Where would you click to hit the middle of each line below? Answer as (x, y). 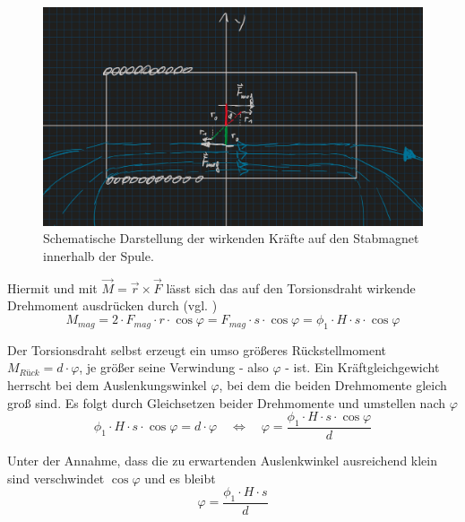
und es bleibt (180, 478)
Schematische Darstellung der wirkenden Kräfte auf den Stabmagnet (231, 238)
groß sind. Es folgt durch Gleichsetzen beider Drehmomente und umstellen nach (227, 402)
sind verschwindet (56, 478)
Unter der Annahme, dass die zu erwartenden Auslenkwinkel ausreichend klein (223, 461)
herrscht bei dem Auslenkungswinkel (107, 385)
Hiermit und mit (52, 287)
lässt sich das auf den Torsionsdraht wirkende (291, 287)
